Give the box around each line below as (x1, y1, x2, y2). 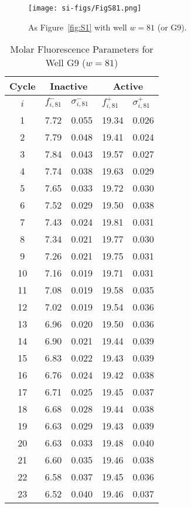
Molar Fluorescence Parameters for (10, 42, 154, 56)
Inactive (50, 79, 88, 93)
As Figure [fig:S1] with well (28, 21, 127, 33)
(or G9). (157, 21, 187, 33)
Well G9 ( (45, 56, 86, 70)
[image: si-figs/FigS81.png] (28, 4, 142, 12)
